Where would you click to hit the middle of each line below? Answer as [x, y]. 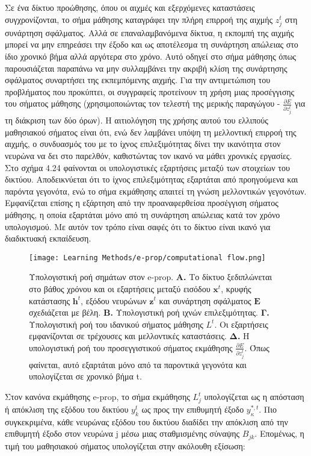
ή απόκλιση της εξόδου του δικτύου [67, 409]
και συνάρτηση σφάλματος [205, 300]
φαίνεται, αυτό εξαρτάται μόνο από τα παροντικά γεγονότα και [138, 364]
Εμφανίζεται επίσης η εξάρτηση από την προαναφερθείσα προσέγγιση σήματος [142, 203]
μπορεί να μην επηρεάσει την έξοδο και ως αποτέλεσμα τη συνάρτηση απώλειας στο [152, 44]
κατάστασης [50, 300]
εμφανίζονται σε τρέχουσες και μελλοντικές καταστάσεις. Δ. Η [139, 336]
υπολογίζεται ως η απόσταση [254, 396]
